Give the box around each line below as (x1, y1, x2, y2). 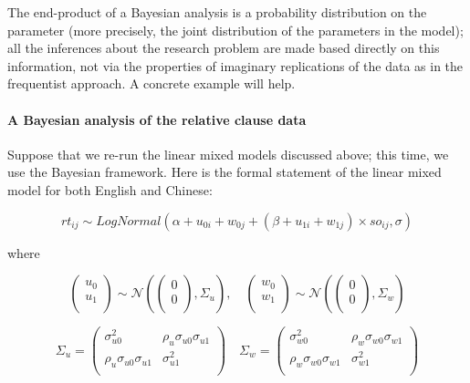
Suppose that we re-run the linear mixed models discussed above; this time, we (7, 144, 449, 163)
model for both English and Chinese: (7, 180, 213, 199)
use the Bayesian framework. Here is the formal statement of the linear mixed (7, 162, 442, 181)
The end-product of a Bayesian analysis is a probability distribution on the (7, 3, 427, 21)
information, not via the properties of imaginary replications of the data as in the (7, 56, 464, 75)
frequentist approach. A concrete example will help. (7, 74, 296, 93)
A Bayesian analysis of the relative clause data (7, 109, 307, 129)
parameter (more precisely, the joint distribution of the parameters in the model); (7, 20, 464, 39)
